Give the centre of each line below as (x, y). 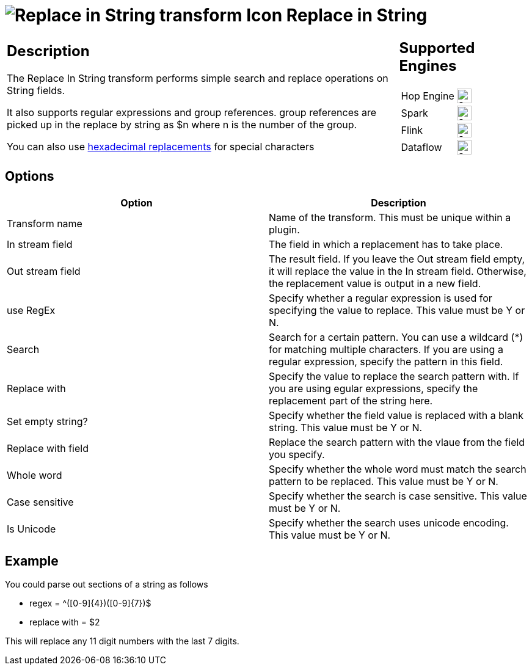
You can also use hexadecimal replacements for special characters (161, 147)
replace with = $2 (65, 622)
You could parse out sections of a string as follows (107, 584)
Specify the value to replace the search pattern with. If (394, 376)
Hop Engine (428, 96)
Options (30, 177)
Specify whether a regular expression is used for (381, 298)
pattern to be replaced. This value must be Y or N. (384, 481)
